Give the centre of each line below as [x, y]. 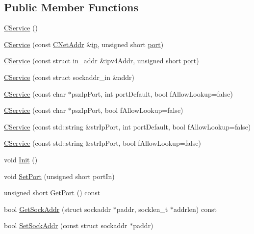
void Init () [21, 159]
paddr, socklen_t [142, 209]
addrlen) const [195, 209]
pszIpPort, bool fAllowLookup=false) [127, 110]
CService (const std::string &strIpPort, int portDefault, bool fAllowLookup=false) [127, 126]
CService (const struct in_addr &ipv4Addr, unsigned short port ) [102, 61]
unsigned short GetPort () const [52, 193]
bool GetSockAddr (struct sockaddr [58, 209]
